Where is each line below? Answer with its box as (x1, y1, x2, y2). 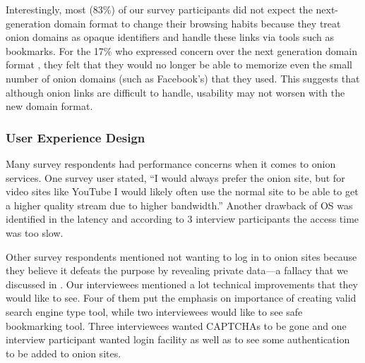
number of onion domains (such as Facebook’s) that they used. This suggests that (6, 70, 360, 85)
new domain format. (6, 99, 93, 113)
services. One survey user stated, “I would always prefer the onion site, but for (6, 170, 345, 185)
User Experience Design (6, 128, 145, 146)
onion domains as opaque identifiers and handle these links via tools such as (6, 30, 334, 44)
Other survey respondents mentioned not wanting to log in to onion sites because (6, 249, 357, 264)
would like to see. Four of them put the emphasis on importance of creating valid (6, 290, 357, 305)
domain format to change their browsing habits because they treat (54, 16, 341, 30)
